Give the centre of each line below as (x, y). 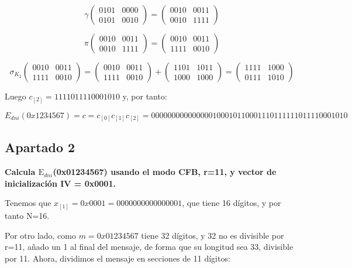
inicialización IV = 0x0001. (60, 183)
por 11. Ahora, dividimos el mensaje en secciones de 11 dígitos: (118, 258)
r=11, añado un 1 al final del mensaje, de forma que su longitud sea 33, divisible (149, 247)
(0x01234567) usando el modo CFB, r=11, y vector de (165, 172)
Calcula (20, 172)
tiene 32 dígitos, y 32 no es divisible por (213, 235)
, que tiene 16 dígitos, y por (232, 203)
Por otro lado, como (40, 235)
